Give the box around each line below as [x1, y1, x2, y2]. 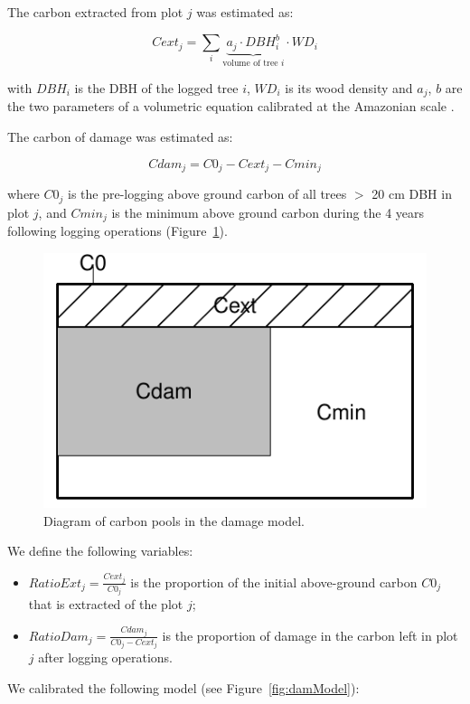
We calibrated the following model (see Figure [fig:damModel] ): [7, 679, 360, 698]
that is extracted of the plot [28, 595, 183, 614]
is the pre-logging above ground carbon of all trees [67, 184, 347, 203]
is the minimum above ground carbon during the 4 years [111, 202, 425, 221]
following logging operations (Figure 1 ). [7, 221, 228, 239]
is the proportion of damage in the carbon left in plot [162, 625, 458, 644]
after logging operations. [38, 648, 173, 667]
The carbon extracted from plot [7, 3, 183, 21]
